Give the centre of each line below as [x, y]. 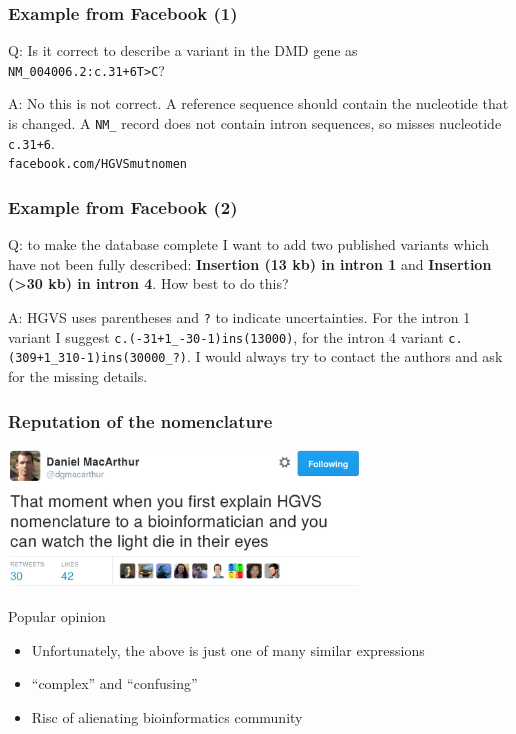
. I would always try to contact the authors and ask [344, 356]
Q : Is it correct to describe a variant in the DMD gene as [183, 50]
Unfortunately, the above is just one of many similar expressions [228, 649]
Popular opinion [57, 616]
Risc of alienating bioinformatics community [167, 717]
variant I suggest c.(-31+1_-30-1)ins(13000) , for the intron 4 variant [226, 336]
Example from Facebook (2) [123, 206]
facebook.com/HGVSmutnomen [97, 164]
